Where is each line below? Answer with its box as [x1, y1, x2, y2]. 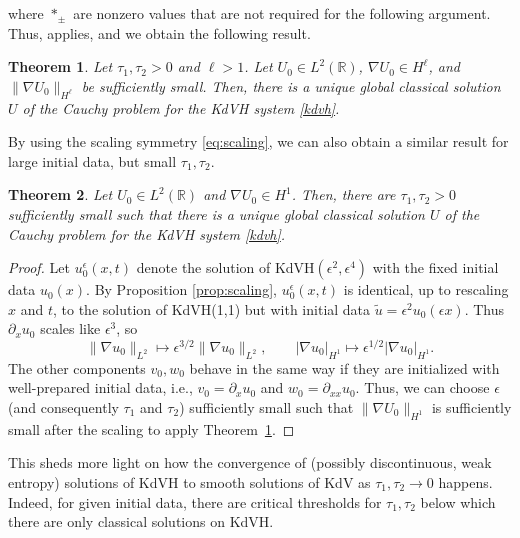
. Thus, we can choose [355, 377, 490, 398]
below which [420, 491, 496, 512]
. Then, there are [291, 184, 396, 205]
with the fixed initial [372, 257, 499, 278]
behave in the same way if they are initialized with [189, 357, 500, 378]
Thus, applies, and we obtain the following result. [8, 22, 311, 43]
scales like [40, 318, 101, 339]
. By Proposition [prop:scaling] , [86, 279, 277, 300]
